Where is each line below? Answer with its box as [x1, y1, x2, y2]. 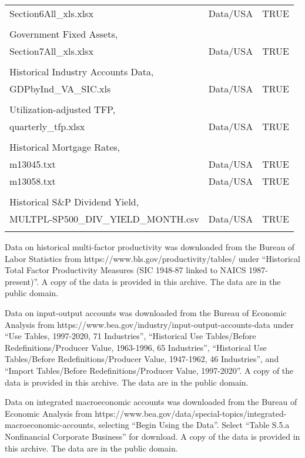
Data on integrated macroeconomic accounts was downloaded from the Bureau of [5, 396, 297, 408]
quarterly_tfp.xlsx [9, 120, 85, 133]
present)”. [5, 275, 39, 287]
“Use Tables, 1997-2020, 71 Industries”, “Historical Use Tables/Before [5, 330, 256, 342]
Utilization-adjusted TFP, [9, 102, 116, 116]
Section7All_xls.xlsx [9, 44, 93, 58]
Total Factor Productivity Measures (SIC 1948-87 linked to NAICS [5, 264, 246, 276]
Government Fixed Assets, [9, 27, 118, 41]
